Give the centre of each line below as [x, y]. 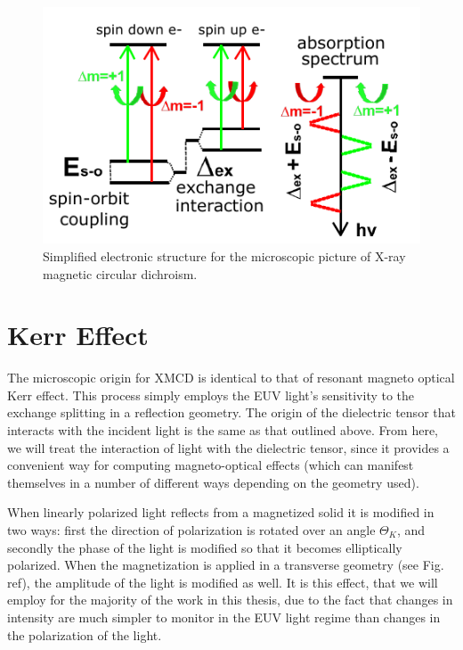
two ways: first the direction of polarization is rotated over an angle [191, 529]
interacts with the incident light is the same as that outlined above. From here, [223, 430]
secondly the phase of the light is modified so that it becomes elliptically [205, 547]
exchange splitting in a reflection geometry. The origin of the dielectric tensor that [231, 412]
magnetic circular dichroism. [120, 273]
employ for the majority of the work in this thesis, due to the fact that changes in [230, 600]
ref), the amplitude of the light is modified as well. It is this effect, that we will [223, 582]
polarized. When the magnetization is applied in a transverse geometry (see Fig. [226, 565]
